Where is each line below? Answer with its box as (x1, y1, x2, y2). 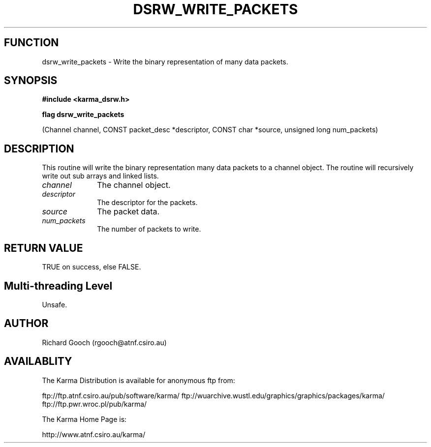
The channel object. (97, 180, 171, 190)
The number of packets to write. (97, 225, 201, 234)
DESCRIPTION (4, 142, 74, 155)
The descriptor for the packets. (97, 198, 198, 207)
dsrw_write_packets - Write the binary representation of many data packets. (42, 57, 288, 66)
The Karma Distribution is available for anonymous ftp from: (42, 376, 235, 385)
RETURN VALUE (4, 241, 83, 254)
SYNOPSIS (4, 74, 58, 87)
